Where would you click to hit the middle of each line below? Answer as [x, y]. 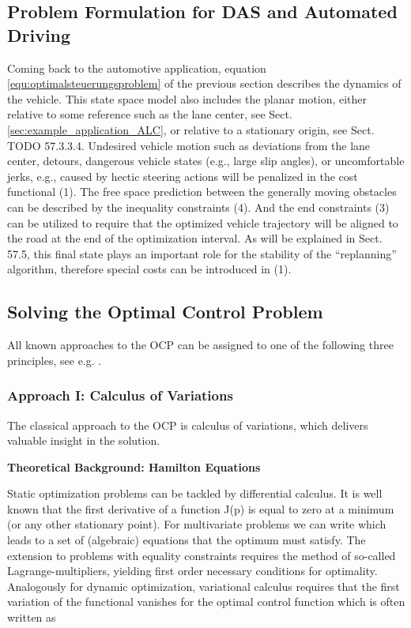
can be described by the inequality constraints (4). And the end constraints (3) [198, 207]
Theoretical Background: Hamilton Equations [134, 466]
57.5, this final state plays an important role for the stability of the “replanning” [202, 253]
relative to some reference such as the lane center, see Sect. [150, 114]
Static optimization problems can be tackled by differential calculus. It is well [195, 493]
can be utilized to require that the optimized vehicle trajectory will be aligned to [203, 222]
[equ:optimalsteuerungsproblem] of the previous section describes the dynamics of [204, 83]
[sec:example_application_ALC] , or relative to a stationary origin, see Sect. [191, 129]
